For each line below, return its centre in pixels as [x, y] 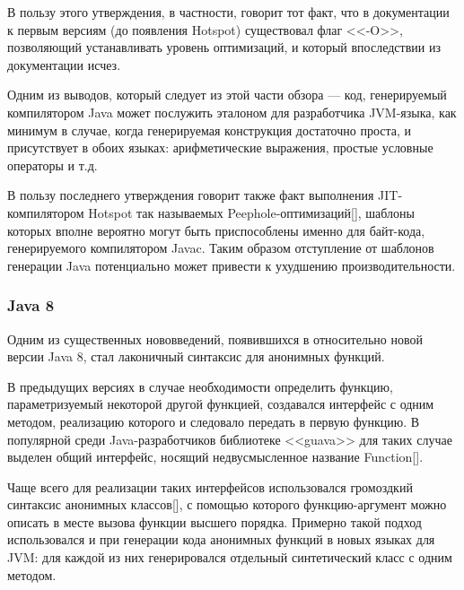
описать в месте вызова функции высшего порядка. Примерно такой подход [214, 521]
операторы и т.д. [53, 165]
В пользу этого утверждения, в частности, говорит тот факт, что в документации [228, 12]
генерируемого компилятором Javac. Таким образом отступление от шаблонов [221, 248]
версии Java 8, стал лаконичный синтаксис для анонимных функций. [196, 356]
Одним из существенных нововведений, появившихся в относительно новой [215, 338]
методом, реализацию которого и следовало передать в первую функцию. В [214, 421]
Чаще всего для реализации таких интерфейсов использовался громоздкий [210, 486]
